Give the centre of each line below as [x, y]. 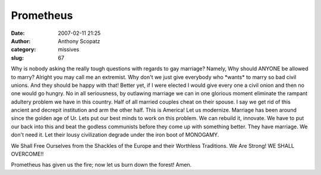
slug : [17, 58]
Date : [18, 33]
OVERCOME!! [27, 154]
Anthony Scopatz [79, 41]
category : [23, 50]
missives [69, 50]
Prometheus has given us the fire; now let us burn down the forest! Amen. [101, 165]
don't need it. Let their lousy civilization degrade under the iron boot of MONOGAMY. [115, 135]
